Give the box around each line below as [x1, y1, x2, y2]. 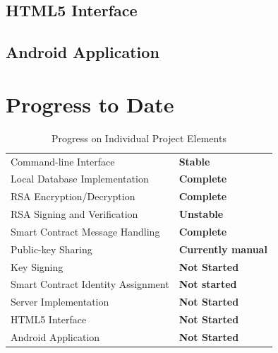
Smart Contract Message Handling [11, 224, 160, 238]
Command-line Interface [11, 154, 115, 168]
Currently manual [179, 241, 267, 256]
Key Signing [11, 259, 64, 274]
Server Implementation [11, 294, 109, 309]
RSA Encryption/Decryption [11, 189, 135, 204]
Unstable [179, 207, 224, 221]
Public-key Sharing [11, 241, 92, 256]
